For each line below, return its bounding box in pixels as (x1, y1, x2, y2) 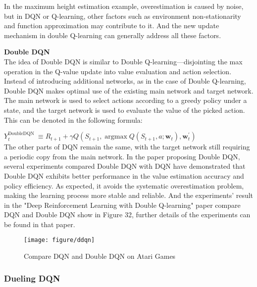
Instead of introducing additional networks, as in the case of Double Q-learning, (4, 76, 246, 86)
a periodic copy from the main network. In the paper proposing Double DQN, (4, 151, 240, 161)
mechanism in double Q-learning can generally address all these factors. (4, 30, 221, 40)
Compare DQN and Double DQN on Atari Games (24, 251, 176, 261)
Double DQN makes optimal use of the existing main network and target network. (4, 85, 254, 96)
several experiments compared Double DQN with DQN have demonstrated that (4, 161, 246, 171)
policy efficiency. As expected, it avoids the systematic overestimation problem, (4, 180, 244, 191)
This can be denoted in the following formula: (4, 114, 143, 125)
